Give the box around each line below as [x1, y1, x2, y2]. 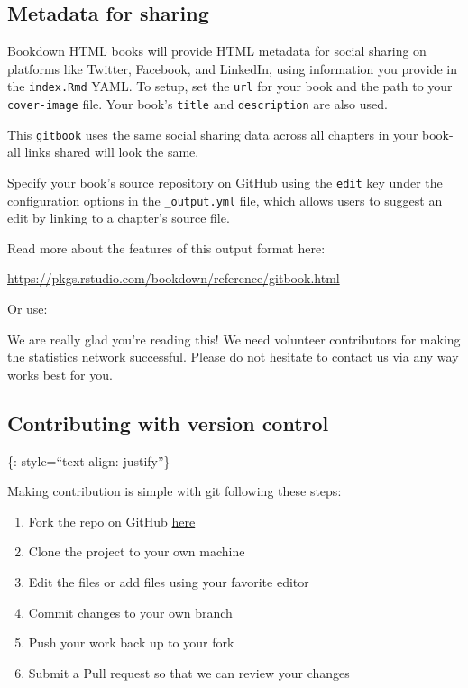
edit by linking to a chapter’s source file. [7, 208, 230, 227]
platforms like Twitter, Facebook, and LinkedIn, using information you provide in [7, 59, 457, 78]
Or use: [7, 299, 48, 318]
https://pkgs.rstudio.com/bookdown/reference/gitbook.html [7, 269, 340, 288]
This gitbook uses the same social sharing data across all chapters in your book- [7, 124, 454, 143]
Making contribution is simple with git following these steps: [7, 482, 342, 500]
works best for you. [7, 364, 113, 383]
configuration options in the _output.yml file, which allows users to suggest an [7, 190, 443, 209]
